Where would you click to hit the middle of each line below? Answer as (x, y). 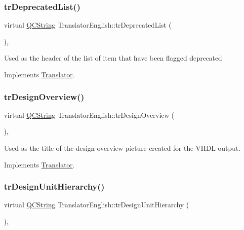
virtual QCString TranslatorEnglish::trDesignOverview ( (89, 115)
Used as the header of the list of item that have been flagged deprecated (113, 58)
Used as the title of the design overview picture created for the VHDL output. (122, 148)
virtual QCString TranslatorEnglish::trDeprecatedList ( (88, 25)
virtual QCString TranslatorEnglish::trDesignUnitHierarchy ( (97, 205)
